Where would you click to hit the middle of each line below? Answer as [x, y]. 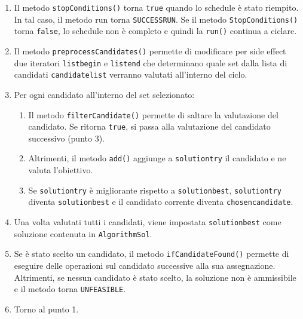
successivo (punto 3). [66, 138]
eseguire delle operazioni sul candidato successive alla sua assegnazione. [145, 265]
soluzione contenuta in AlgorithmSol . [83, 233]
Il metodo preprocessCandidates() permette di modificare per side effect [150, 50]
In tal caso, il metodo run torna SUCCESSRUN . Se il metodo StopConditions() [156, 19]
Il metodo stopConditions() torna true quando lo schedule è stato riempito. [156, 7]
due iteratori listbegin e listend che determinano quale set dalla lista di [151, 62]
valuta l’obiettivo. [61, 170]
